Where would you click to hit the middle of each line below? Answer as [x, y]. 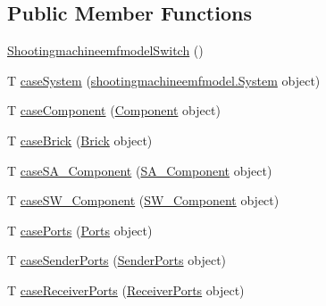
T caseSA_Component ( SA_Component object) [140, 170]
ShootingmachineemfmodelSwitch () [105, 50]
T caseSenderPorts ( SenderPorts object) [117, 260]
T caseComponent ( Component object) [114, 110]
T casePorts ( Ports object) [80, 230]
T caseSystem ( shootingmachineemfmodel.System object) [164, 80]
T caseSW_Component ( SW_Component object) [143, 200]
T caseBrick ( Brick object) [80, 140]
